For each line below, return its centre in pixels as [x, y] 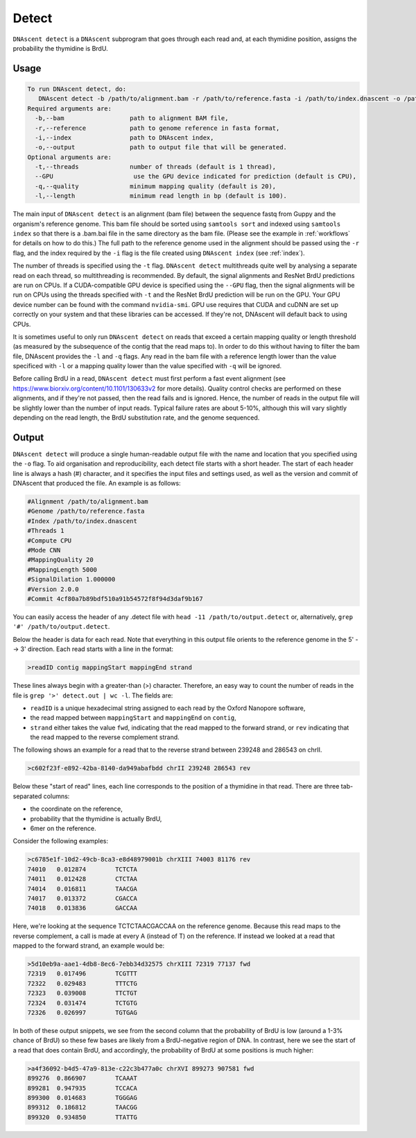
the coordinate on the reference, [76, 809]
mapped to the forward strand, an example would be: [89, 946]
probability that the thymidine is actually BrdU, [96, 818]
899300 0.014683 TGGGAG [83, 1097]
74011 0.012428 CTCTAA [83, 879]
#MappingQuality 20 [60, 560]
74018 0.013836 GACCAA [83, 908]
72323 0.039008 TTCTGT [83, 993]
